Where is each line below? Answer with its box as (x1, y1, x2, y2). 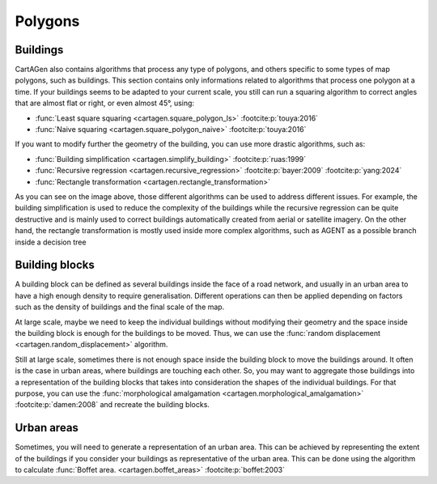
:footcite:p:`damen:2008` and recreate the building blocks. (15, 400, 210, 410)
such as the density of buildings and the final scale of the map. (15, 302, 225, 312)
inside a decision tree (15, 237, 87, 247)
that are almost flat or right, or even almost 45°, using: (15, 98, 194, 108)
